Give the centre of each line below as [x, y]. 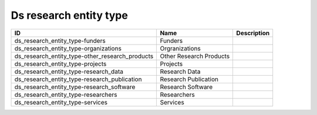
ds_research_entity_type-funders [60, 40]
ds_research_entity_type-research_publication [78, 79]
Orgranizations [180, 48]
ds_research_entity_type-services [61, 102]
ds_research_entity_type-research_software [75, 87]
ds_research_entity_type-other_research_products [84, 56]
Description [253, 33]
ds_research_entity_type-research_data [69, 72]
